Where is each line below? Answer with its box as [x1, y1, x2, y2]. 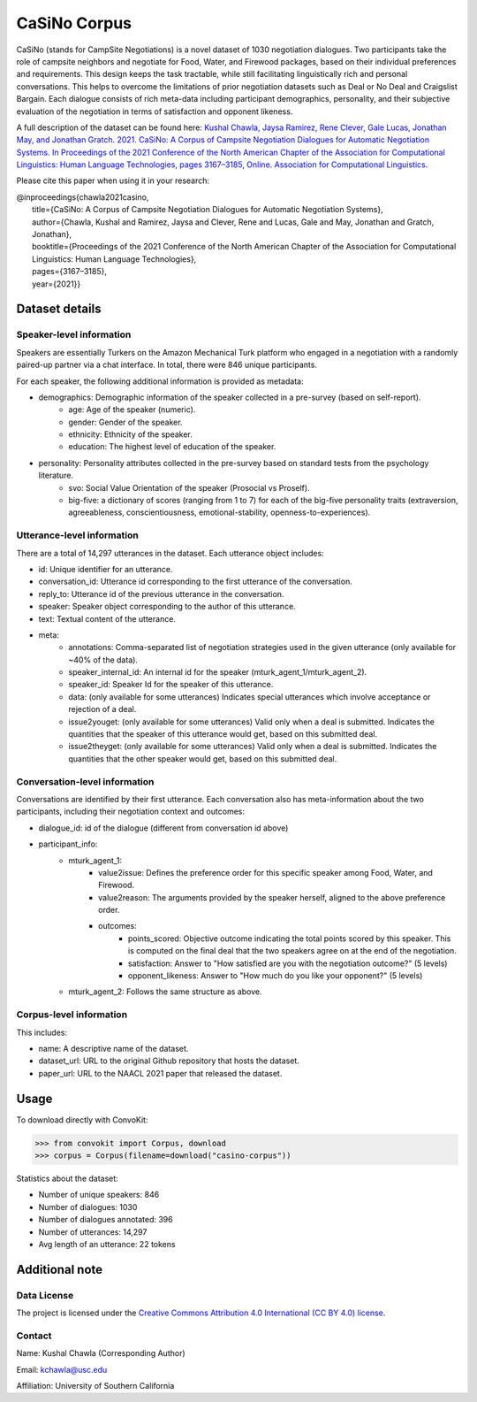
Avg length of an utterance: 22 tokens [38, 1238, 176, 1249]
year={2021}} [32, 279, 81, 289]
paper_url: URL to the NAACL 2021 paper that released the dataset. [38, 1068, 283, 1078]
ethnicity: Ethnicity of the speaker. [68, 429, 193, 440]
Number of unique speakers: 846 [38, 1190, 160, 1200]
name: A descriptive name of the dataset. [38, 1043, 189, 1053]
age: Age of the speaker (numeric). [68, 404, 196, 415]
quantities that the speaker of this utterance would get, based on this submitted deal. [68, 729, 378, 739]
